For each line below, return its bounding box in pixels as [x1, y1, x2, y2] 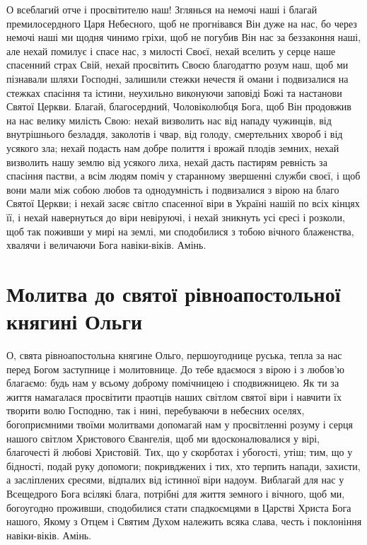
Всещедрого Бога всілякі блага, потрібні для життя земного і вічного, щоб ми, [6, 486, 345, 500]
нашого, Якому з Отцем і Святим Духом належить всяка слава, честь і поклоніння [6, 514, 362, 529]
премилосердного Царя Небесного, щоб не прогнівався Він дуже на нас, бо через [6, 16, 357, 30]
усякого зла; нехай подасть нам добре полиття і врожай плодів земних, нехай [6, 140, 339, 155]
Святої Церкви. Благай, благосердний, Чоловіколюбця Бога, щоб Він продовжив [6, 99, 351, 114]
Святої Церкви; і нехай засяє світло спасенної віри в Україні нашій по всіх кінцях [6, 196, 360, 211]
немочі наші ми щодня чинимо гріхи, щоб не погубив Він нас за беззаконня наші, [6, 30, 361, 45]
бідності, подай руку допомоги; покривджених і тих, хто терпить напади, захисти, [6, 458, 361, 473]
